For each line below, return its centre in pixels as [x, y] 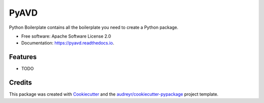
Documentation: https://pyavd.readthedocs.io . [68, 43]
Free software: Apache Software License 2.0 [66, 36]
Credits [21, 83]
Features [23, 57]
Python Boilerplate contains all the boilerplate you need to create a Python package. [94, 27]
